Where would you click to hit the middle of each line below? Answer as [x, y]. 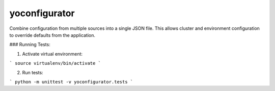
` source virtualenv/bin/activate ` [55, 63]
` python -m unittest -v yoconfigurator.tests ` [71, 82]
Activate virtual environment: [52, 54]
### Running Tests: [30, 44]
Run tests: [33, 72]
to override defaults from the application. [52, 35]
